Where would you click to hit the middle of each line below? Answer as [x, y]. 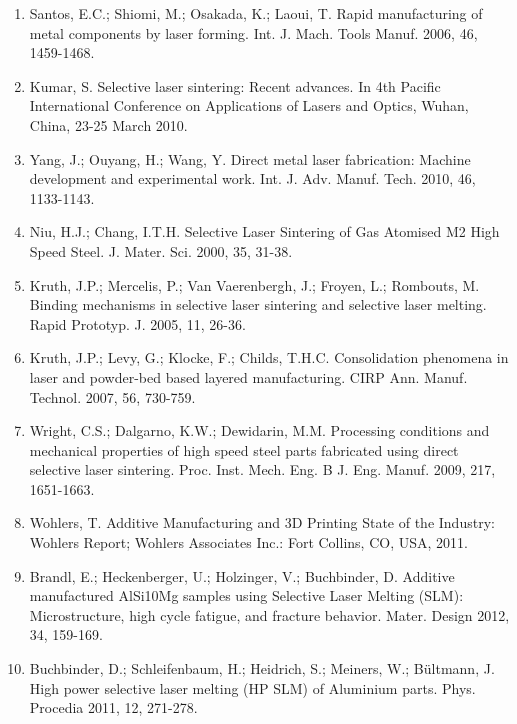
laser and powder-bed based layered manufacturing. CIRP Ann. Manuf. [248, 376]
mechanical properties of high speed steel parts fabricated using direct [244, 449]
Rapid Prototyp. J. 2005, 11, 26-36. [137, 323]
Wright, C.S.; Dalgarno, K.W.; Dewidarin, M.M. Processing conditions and [259, 430]
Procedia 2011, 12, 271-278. [113, 707]
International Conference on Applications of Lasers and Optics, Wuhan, [249, 105]
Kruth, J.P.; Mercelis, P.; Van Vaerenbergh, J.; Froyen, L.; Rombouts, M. [254, 284]
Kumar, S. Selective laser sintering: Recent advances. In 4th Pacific [235, 85]
